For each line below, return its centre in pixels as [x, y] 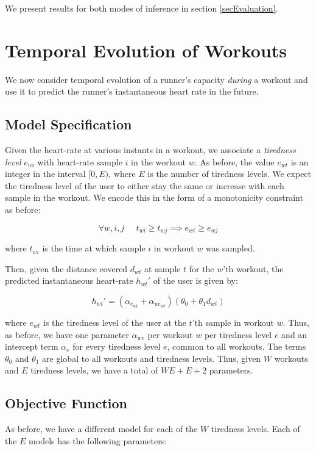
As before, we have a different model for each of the [101, 429]
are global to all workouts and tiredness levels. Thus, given [152, 358]
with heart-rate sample [80, 161]
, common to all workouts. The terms [237, 346]
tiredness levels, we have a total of [94, 370]
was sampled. [230, 248]
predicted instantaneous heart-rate [69, 280]
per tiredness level [238, 334]
